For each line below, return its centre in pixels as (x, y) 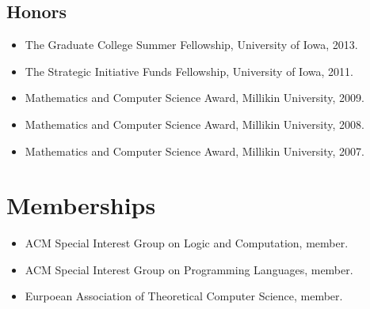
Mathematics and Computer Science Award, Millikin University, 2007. (195, 151)
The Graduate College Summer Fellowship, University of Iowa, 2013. (191, 45)
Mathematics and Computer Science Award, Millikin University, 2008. (195, 124)
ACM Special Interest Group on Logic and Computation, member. (187, 243)
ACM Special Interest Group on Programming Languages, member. (189, 269)
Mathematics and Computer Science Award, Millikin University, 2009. (195, 98)
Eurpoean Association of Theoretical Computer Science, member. (184, 296)
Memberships (81, 205)
